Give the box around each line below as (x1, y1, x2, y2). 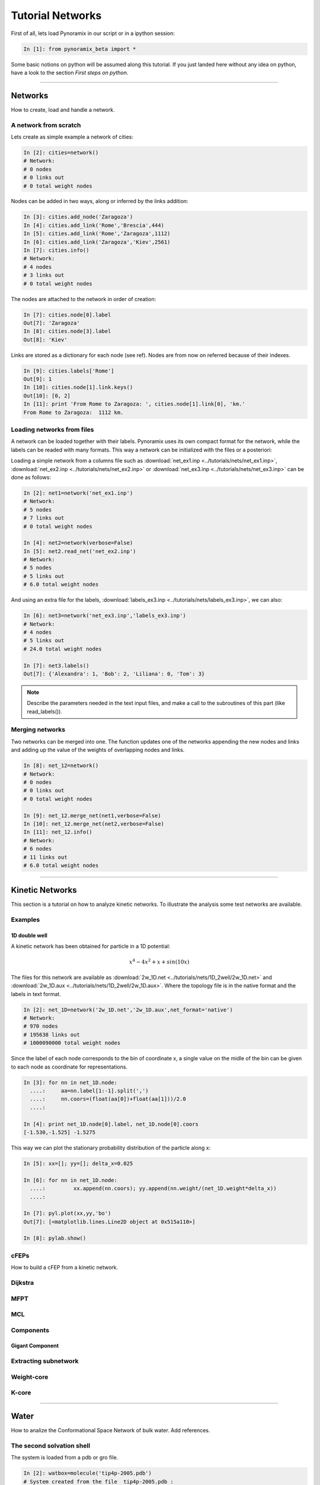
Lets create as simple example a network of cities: (11, 133, 133, 140)
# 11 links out (23, 854, 68, 861)
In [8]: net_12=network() (23, 762, 99, 769)
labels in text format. (11, 990, 62, 997)
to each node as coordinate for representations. (11, 1063, 127, 1070)
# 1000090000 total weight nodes (23, 1039, 121, 1047)
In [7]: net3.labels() (23, 662, 89, 669)
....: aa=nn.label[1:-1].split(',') (30, 1088, 149, 1094)
